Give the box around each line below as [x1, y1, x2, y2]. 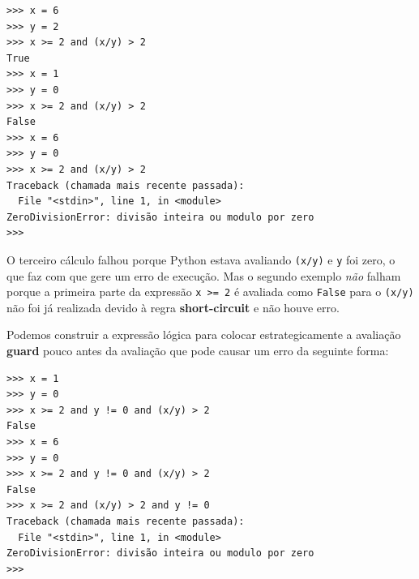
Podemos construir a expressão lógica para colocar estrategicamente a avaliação [6, 326, 401, 343]
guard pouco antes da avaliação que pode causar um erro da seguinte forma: [6, 342, 389, 358]
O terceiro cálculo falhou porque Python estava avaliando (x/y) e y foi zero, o [6, 251, 395, 268]
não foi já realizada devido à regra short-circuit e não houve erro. [6, 298, 340, 315]
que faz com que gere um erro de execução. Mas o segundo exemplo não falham [6, 267, 401, 284]
